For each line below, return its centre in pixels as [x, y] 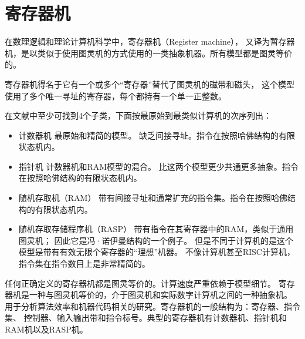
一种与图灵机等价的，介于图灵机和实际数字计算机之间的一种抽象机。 [160, 295]
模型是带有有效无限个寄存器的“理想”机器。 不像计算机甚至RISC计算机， [157, 252]
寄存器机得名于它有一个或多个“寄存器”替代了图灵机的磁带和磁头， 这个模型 [150, 84]
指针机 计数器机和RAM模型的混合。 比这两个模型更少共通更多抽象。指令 [158, 166]
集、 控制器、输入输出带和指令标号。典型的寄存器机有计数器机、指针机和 [146, 318]
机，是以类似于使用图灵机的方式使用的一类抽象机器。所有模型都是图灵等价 [148, 53]
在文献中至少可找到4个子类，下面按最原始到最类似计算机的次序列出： [138, 115]
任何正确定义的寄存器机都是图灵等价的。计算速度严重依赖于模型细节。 [140, 283]
